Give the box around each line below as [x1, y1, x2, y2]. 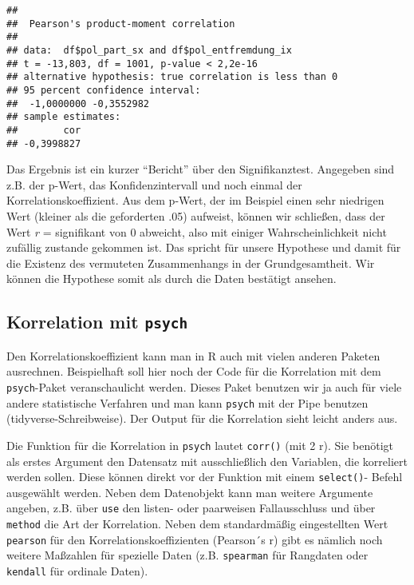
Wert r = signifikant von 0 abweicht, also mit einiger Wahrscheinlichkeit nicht [6, 223, 387, 240]
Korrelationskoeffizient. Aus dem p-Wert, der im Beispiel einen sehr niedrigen [6, 192, 384, 209]
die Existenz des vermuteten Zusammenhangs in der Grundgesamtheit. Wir [6, 254, 375, 271]
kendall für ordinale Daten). [6, 562, 148, 579]
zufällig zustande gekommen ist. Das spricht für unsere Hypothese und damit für [6, 239, 401, 256]
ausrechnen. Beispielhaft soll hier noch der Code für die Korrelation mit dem [6, 363, 381, 380]
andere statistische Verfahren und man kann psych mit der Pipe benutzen [6, 394, 369, 411]
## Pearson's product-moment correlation [6, 18, 235, 30]
